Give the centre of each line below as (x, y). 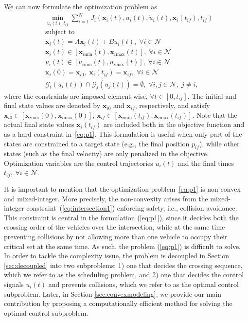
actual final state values (39, 124)
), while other (219, 143)
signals (14, 284)
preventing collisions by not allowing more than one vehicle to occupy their (116, 237)
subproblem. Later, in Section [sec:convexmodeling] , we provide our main (113, 294)
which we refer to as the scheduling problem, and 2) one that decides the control (124, 275)
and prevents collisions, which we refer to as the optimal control (143, 284)
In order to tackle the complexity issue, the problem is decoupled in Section (117, 256)
